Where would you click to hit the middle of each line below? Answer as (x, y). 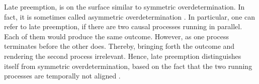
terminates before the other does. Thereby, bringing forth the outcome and (119, 46)
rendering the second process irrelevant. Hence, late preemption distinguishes (123, 56)
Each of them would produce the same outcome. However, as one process (116, 36)
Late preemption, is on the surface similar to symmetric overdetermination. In (124, 7)
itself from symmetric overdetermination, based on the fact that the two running (128, 66)
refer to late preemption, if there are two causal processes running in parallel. (123, 26)
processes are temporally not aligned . (62, 76)
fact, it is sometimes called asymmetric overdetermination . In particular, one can (130, 16)
